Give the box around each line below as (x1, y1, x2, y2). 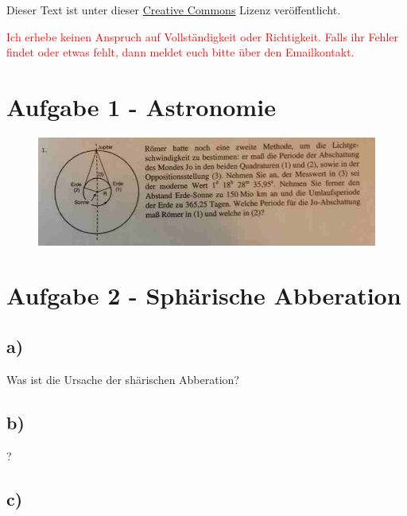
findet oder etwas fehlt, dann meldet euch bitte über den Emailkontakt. (6, 44, 355, 60)
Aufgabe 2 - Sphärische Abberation (6, 279, 401, 312)
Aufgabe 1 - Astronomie (6, 90, 276, 122)
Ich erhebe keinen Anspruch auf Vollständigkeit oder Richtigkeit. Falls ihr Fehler (6, 28, 398, 45)
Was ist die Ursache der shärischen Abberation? (6, 371, 239, 387)
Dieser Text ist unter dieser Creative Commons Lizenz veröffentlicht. (6, 2, 341, 17)
